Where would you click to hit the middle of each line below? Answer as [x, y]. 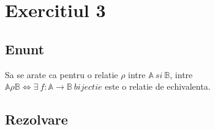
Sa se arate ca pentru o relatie [62, 74]
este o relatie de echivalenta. [158, 86]
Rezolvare [36, 119]
